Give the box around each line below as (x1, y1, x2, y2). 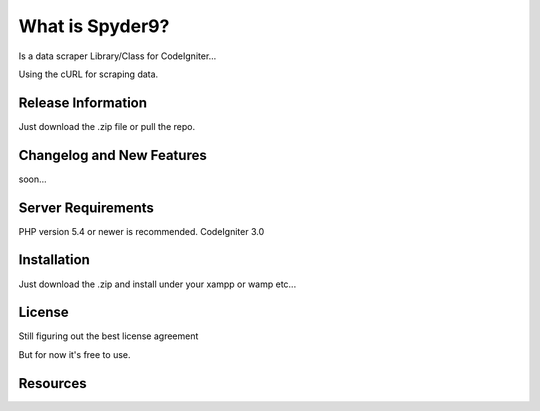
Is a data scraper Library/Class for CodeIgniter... (18, 50, 217, 62)
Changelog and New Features (18, 146, 207, 164)
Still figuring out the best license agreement (18, 330, 199, 342)
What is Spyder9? (18, 15, 170, 37)
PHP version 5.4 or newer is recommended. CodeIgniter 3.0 (18, 225, 265, 237)
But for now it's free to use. (18, 348, 131, 360)
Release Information (18, 94, 148, 111)
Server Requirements (18, 199, 155, 216)
